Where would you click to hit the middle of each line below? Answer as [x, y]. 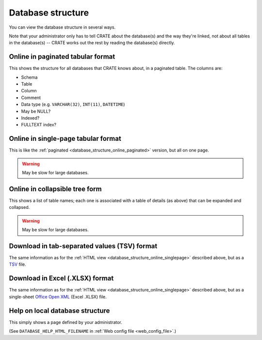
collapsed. [19, 207]
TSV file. [17, 264]
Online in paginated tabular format [62, 57]
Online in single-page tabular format [65, 139]
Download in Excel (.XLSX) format [61, 279]
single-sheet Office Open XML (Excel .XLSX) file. [58, 297]
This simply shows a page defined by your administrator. [65, 322]
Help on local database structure [59, 311]
